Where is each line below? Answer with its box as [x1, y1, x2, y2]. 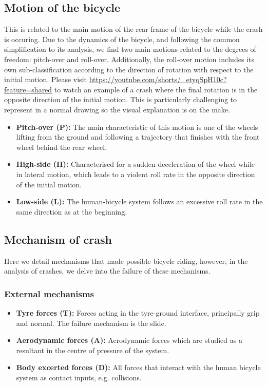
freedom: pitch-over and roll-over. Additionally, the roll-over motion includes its [4, 53, 254, 64]
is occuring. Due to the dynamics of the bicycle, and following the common [4, 33, 240, 44]
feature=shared [4, 84, 52, 94]
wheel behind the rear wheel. [16, 141, 107, 152]
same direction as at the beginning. [16, 206, 127, 217]
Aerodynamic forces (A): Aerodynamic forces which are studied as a [16, 335, 242, 345]
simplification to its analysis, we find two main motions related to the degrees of [4, 44, 256, 54]
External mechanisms [4, 287, 94, 300]
